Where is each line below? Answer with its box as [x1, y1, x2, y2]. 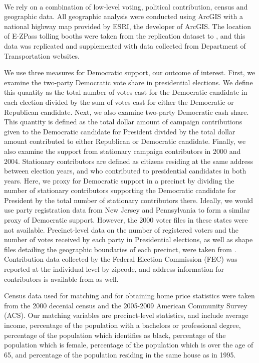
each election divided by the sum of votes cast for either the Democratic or [4, 96, 234, 107]
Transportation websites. [4, 50, 80, 61]
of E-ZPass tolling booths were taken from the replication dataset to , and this [4, 31, 245, 41]
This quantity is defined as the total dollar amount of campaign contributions [4, 116, 242, 127]
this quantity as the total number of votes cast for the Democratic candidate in [4, 87, 247, 97]
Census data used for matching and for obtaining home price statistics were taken [4, 290, 255, 301]
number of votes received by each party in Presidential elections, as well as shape [4, 234, 253, 245]
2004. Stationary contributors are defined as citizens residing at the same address [4, 155, 253, 166]
